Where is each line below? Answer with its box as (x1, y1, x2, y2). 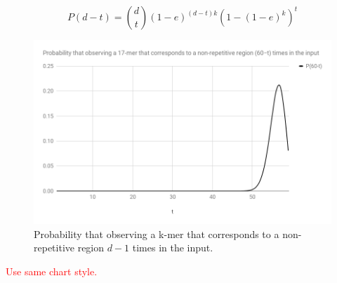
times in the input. (132, 240, 213, 255)
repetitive (34, 240, 74, 255)
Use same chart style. (6, 263, 98, 278)
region (77, 240, 105, 255)
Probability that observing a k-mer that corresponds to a (34, 226, 279, 241)
